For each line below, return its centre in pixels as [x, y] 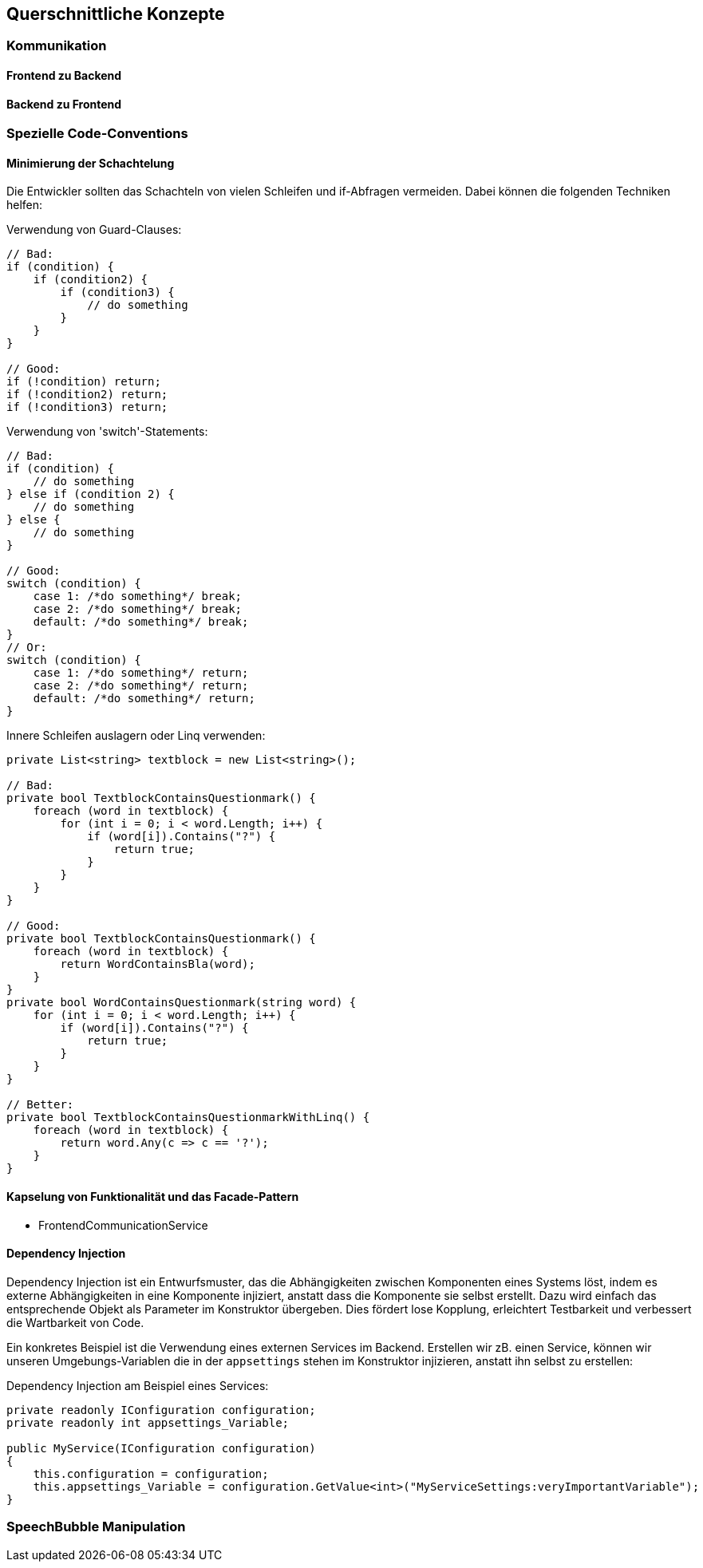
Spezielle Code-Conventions [97, 134]
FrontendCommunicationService [123, 1225]
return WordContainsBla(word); [158, 964]
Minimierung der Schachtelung [91, 163]
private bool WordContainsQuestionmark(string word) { [182, 1003]
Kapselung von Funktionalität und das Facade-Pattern [153, 1197]
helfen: [25, 205]
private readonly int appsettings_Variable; [148, 1422]
